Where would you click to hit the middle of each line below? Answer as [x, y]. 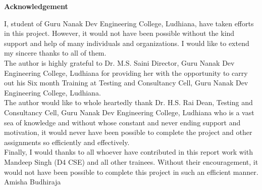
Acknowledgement [36, 6]
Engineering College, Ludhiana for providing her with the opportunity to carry [126, 73]
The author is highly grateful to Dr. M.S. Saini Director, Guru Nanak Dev [119, 62]
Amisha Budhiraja [33, 182]
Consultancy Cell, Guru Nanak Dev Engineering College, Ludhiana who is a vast [129, 112]
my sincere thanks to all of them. [55, 53]
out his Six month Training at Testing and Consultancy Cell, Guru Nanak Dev [126, 83]
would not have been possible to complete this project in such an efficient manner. [131, 172]
